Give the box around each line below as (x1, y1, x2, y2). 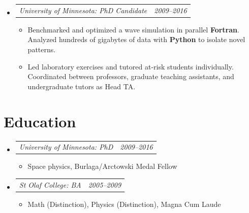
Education (4, 111, 76, 131)
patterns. (27, 44, 56, 55)
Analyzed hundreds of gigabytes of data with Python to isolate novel (27, 34, 245, 45)
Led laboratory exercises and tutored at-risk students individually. (27, 61, 234, 72)
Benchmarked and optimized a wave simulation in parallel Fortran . (27, 24, 239, 34)
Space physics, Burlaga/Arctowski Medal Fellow (27, 161, 177, 171)
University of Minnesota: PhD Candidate (19, 5, 147, 15)
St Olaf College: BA (19, 179, 81, 190)
